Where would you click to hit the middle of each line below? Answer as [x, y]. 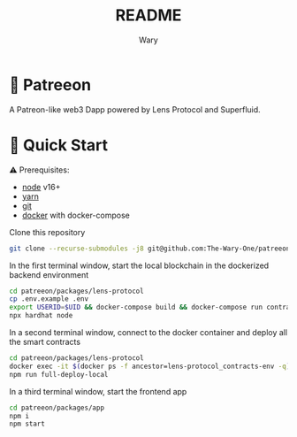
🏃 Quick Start [59, 145]
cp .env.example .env [49, 299]
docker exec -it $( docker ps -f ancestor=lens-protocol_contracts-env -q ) [150, 366]
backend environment [49, 274]
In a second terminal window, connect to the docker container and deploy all [148, 332]
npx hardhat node [41, 316]
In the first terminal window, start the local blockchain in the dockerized [139, 265]
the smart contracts [45, 342]
